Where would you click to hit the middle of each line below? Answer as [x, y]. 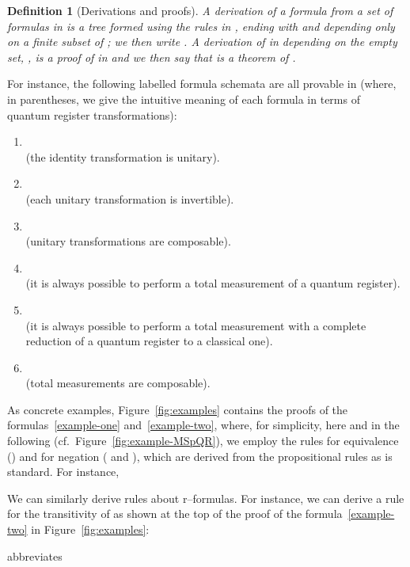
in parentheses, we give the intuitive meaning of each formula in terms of [184, 99]
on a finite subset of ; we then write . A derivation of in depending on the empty [202, 42]
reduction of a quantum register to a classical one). [149, 341]
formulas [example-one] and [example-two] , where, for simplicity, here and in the [203, 425]
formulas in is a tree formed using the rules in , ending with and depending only [201, 26]
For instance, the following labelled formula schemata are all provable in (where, [202, 84]
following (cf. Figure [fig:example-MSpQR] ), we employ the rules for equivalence [203, 441]
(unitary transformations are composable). [128, 241]
